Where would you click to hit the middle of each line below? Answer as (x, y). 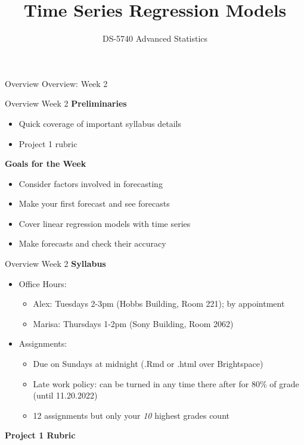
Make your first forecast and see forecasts (94, 203)
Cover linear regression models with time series (105, 223)
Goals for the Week (46, 164)
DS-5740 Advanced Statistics (155, 38)
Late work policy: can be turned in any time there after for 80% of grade (166, 383)
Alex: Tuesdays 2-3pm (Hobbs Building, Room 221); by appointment (159, 304)
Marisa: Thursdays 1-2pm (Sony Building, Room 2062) (133, 323)
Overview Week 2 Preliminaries (66, 103)
